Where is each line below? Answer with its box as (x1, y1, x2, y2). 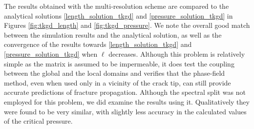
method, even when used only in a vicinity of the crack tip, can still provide (4, 77, 231, 87)
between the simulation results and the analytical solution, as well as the (4, 29, 222, 40)
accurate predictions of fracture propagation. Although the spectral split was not (4, 87, 246, 97)
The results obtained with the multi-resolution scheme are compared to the (4, 1, 229, 11)
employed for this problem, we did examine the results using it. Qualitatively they (4, 96, 250, 107)
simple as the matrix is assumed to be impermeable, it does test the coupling (4, 58, 234, 68)
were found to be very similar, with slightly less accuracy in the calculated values (4, 106, 247, 116)
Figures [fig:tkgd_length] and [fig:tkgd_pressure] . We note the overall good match (4, 20, 250, 30)
